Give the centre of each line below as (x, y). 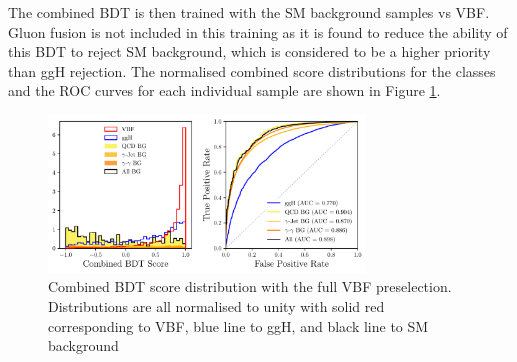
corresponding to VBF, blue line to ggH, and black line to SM (238, 325)
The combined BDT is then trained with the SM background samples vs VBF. (249, 12)
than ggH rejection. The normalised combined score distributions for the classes (252, 70)
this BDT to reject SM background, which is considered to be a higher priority (249, 51)
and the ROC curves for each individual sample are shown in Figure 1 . (224, 90)
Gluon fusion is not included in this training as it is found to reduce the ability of (258, 31)
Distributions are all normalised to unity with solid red (216, 305)
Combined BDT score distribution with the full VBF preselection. (250, 286)
